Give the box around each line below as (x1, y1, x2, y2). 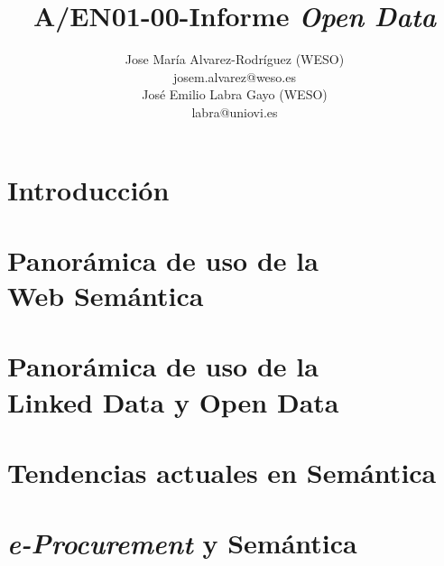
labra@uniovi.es (191, 102, 278, 121)
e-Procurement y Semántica (7, 524, 357, 562)
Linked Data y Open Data (7, 383, 339, 420)
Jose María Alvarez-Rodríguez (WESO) (125, 50, 345, 69)
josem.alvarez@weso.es (173, 67, 296, 86)
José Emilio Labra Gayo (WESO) (142, 85, 328, 104)
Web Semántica (7, 277, 204, 314)
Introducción (7, 171, 170, 208)
